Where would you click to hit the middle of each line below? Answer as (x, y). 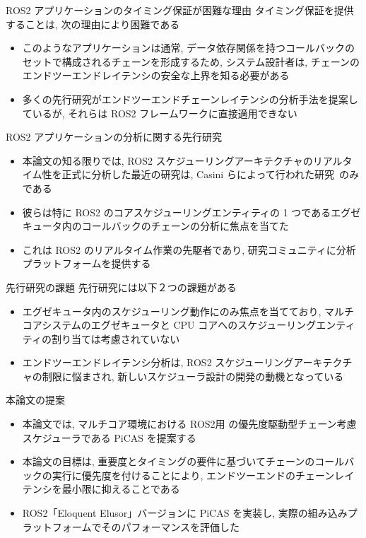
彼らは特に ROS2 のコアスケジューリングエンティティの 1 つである (177, 212)
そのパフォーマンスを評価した (171, 526)
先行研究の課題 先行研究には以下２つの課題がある (121, 287)
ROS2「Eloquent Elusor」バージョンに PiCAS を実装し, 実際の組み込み (185, 513)
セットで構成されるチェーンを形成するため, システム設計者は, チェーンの (191, 61)
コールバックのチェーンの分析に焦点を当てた (185, 226)
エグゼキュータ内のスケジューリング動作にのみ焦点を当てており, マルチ (188, 311)
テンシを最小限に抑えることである (101, 489)
